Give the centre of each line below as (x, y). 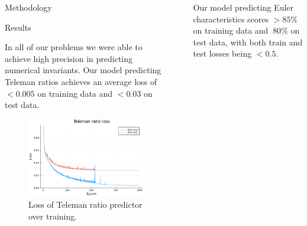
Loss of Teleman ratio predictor (85, 204)
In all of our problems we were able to (74, 47)
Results (18, 27)
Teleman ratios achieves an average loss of (81, 81)
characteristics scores (231, 19)
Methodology (28, 7)
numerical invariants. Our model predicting (83, 70)
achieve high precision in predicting (69, 58)
